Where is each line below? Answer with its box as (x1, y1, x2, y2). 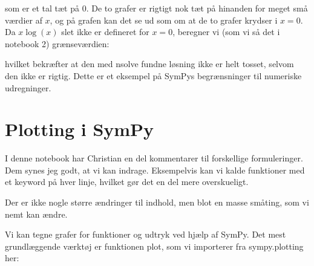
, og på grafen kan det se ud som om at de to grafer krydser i (50, 13, 278, 26)
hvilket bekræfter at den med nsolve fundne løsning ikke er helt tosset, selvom (5, 57, 294, 70)
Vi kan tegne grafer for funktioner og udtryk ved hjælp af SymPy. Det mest (5, 228, 286, 241)
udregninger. (5, 81, 51, 94)
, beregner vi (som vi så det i (172, 25, 280, 38)
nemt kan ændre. (5, 207, 68, 220)
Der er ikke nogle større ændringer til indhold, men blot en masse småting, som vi (5, 196, 309, 209)
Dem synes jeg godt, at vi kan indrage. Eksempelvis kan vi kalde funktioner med (5, 163, 305, 176)
